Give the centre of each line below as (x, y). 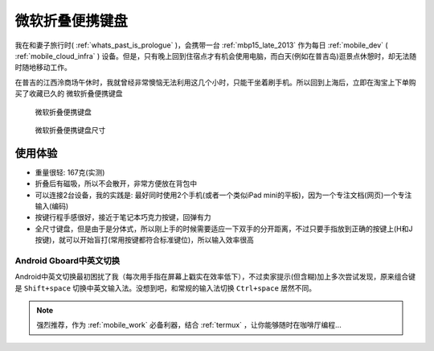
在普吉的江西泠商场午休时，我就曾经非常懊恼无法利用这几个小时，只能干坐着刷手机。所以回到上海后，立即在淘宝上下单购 (215, 82)
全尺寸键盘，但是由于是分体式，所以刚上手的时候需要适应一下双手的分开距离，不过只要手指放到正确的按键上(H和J (224, 229)
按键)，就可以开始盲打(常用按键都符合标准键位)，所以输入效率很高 (145, 240)
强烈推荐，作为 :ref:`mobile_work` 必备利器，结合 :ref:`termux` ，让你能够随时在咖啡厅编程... (189, 325)
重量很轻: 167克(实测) (70, 172)
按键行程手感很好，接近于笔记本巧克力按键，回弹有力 (123, 217)
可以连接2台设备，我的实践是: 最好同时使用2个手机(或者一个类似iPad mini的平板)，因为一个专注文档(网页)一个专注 (223, 195)
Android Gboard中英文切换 (68, 260)
